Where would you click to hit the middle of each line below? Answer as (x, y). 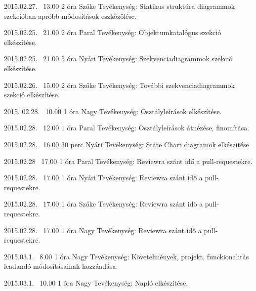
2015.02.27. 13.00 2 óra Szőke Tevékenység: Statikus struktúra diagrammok (120, 6)
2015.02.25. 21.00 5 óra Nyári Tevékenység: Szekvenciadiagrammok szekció (118, 59)
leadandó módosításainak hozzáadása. (61, 266)
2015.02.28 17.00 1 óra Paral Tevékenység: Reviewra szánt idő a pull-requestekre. (128, 161)
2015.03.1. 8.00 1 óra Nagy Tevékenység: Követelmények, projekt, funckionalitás (127, 256)
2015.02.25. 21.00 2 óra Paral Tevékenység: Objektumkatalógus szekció (113, 32)
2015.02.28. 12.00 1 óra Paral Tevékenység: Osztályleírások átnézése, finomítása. (127, 128)
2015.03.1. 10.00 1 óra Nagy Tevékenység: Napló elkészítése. (96, 282)
